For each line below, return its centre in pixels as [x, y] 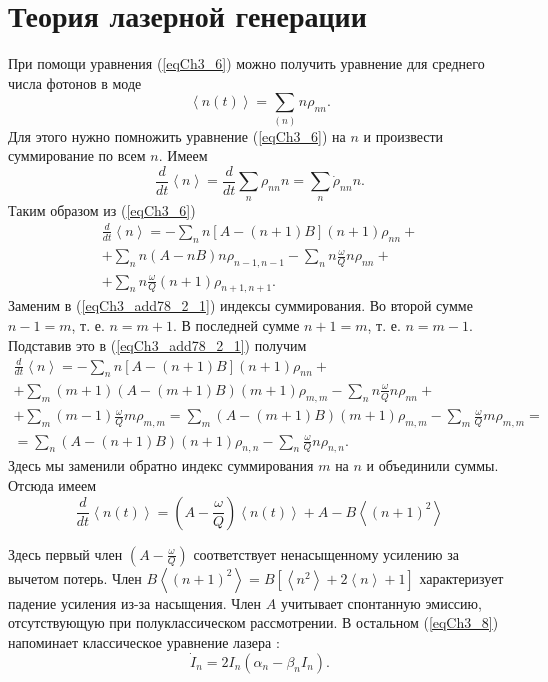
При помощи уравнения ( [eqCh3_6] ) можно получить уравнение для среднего [246, 63]
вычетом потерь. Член [75, 577]
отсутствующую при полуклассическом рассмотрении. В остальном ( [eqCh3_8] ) [253, 622]
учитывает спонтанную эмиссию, [381, 602]
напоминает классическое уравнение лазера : [144, 641]
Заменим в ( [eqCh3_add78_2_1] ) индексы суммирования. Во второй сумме [240, 305]
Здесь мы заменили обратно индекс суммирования [161, 465]
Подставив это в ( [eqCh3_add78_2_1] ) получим [157, 344]
